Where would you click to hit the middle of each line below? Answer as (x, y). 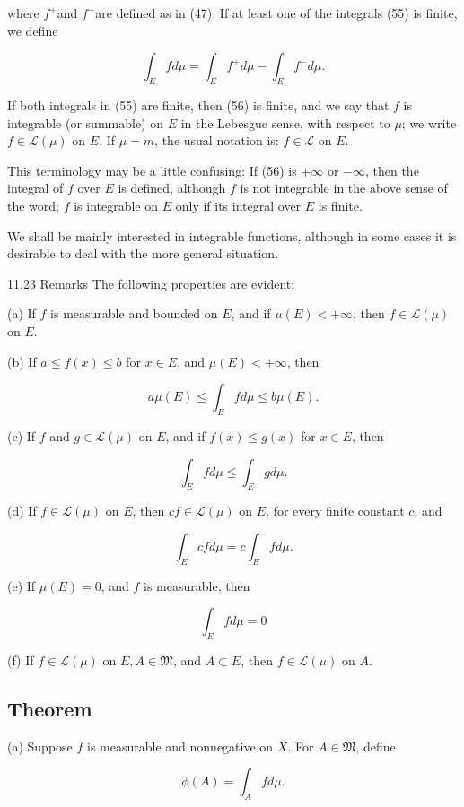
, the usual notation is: (217, 140)
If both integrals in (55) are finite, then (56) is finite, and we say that (198, 104)
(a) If (22, 313)
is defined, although (172, 188)
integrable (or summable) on (85, 122)
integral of (35, 188)
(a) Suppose (40, 746)
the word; (33, 205)
